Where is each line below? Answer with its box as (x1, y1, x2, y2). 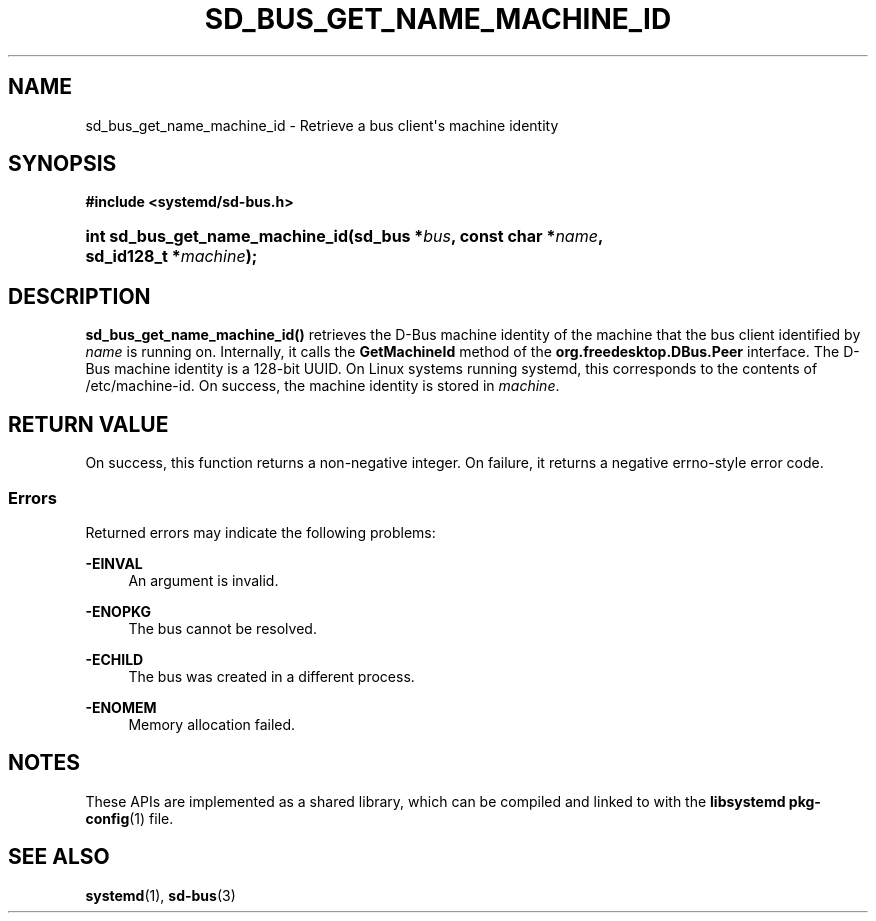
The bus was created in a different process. (128, 667, 415, 685)
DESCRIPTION (8, 283, 151, 309)
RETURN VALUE (8, 411, 169, 437)
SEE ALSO (8, 844, 110, 870)
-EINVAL (85, 554, 143, 572)
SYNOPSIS (8, 151, 117, 177)
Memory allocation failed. (128, 715, 296, 733)
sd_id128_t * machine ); (85, 246, 258, 267)
